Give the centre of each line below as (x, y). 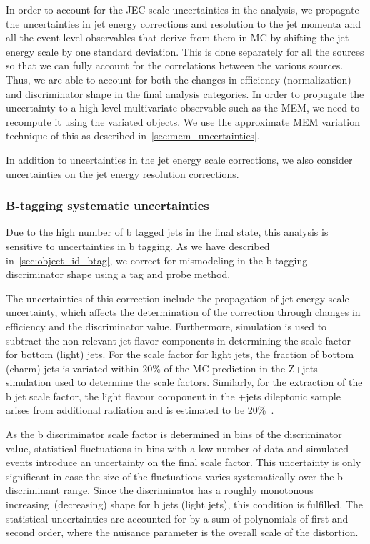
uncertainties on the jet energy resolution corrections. (122, 173)
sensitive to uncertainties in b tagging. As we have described (138, 246)
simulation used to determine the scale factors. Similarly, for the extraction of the (184, 382)
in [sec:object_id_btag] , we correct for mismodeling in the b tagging (157, 260)
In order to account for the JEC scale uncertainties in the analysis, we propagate (182, 9)
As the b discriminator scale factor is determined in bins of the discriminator (174, 434)
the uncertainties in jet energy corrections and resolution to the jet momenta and (184, 23)
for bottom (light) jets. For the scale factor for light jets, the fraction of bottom (180, 354)
